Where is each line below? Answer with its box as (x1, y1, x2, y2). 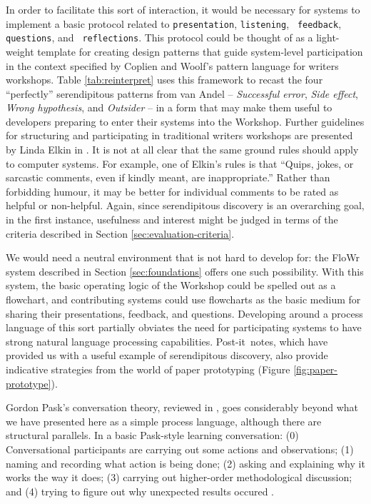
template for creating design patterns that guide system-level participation (37, 44, 363, 59)
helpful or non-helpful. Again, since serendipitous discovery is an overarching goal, (6, 198, 365, 213)
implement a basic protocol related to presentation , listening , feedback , (6, 16, 342, 31)
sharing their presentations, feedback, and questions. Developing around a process (6, 306, 363, 321)
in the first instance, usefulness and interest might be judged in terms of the (6, 212, 338, 227)
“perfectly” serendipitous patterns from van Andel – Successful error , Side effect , (6, 86, 359, 101)
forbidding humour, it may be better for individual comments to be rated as (6, 183, 339, 198)
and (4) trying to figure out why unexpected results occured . (6, 483, 275, 498)
